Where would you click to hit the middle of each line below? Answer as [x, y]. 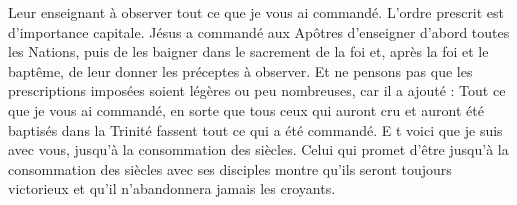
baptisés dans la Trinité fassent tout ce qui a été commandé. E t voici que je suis [255, 129]
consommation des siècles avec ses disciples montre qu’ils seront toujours [230, 168]
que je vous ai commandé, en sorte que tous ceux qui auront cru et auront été [246, 109]
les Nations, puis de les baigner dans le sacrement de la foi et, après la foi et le [248, 51]
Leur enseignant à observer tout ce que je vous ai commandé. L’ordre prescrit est [256, 12]
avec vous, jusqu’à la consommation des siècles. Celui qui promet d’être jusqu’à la [258, 149]
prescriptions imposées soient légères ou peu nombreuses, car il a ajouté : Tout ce [257, 90]
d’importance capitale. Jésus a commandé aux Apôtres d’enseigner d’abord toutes [259, 31]
